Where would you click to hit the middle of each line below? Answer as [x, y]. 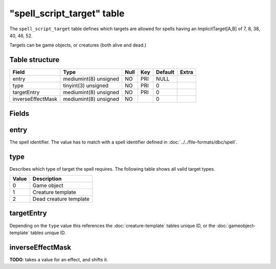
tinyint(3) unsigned [86, 86]
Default [165, 72]
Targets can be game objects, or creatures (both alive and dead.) [78, 45]
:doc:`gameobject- [236, 225]
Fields [19, 113]
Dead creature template [61, 199]
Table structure [34, 60]
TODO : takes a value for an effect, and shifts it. [59, 259]
